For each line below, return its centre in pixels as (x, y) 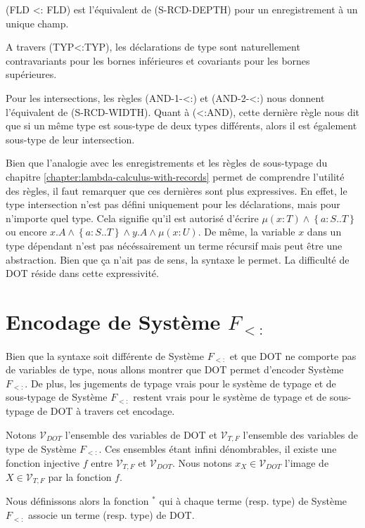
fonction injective (43, 462)
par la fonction (80, 477)
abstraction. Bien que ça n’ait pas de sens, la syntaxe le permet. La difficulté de (178, 259)
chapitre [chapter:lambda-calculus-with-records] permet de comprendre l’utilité (175, 176)
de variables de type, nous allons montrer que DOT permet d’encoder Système (175, 369)
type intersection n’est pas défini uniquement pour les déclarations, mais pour (173, 204)
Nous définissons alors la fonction (77, 501)
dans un (324, 232)
